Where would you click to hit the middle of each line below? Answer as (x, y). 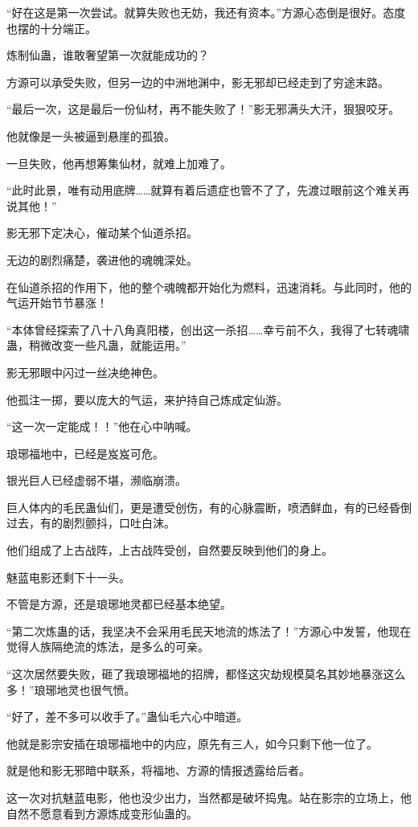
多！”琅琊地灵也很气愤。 (71, 689)
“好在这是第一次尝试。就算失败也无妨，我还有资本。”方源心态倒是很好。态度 (206, 12)
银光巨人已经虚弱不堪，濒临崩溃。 (96, 480)
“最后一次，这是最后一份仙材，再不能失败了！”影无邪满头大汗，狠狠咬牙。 (203, 109)
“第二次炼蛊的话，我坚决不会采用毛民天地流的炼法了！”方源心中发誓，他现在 (209, 630)
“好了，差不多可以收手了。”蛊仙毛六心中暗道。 (127, 716)
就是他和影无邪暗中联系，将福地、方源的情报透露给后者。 (158, 770)
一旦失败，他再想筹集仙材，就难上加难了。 (119, 163)
